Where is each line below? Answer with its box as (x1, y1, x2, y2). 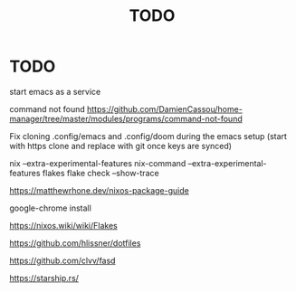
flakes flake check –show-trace (42, 167, 160, 178)
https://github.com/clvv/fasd (9, 255, 116, 266)
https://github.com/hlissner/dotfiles (9, 237, 141, 249)
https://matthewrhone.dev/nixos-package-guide (9, 184, 190, 195)
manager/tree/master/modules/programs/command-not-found (9, 113, 243, 124)
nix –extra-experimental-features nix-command (9, 157, 186, 168)
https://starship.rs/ (9, 272, 80, 283)
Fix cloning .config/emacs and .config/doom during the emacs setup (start (9, 130, 288, 141)
